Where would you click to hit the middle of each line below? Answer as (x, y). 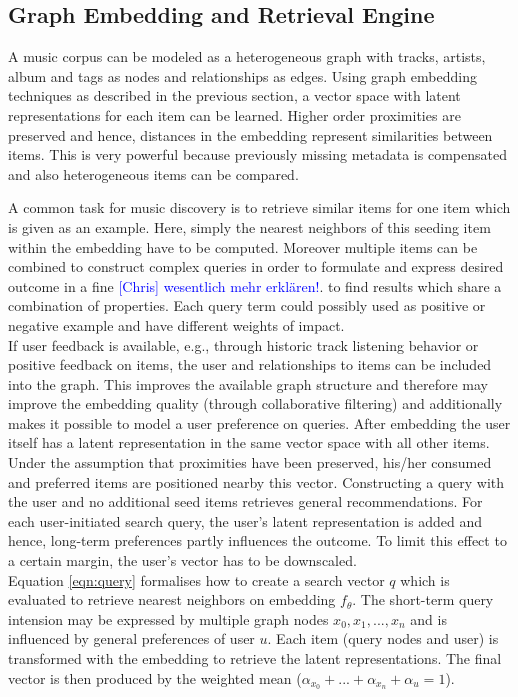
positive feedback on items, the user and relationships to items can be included (250, 364)
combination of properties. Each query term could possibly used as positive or (247, 305)
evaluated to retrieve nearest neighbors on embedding (172, 599)
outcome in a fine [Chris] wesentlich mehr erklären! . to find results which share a (255, 285)
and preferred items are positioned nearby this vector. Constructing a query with (256, 481)
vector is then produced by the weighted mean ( (155, 677)
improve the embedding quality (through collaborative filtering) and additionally (255, 403)
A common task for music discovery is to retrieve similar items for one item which (259, 207)
